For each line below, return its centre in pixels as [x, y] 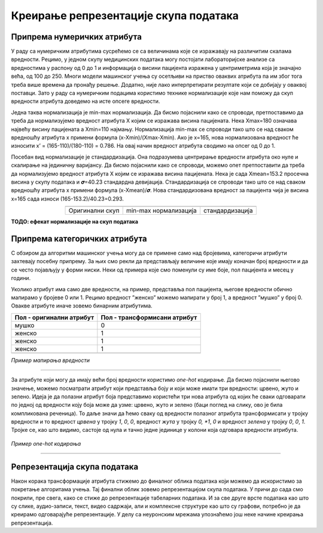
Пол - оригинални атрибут [54, 317]
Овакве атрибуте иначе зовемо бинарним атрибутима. [82, 306]
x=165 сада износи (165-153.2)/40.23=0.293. [67, 199]
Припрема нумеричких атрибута [76, 37]
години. [21, 278]
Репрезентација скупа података [75, 467]
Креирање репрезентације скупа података [125, 16]
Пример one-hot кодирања [46, 443]
